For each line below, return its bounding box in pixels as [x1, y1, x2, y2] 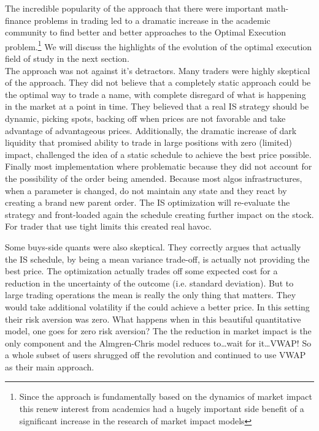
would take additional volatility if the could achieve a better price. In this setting [5, 300, 310, 313]
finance [5, 13, 31, 26]
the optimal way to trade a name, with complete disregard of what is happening [5, 88, 306, 100]
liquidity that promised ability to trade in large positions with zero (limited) [5, 136, 292, 149]
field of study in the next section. [5, 52, 129, 65]
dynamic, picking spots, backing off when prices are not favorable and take [5, 112, 286, 124]
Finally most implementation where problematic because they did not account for [5, 160, 312, 173]
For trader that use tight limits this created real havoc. [5, 220, 212, 233]
